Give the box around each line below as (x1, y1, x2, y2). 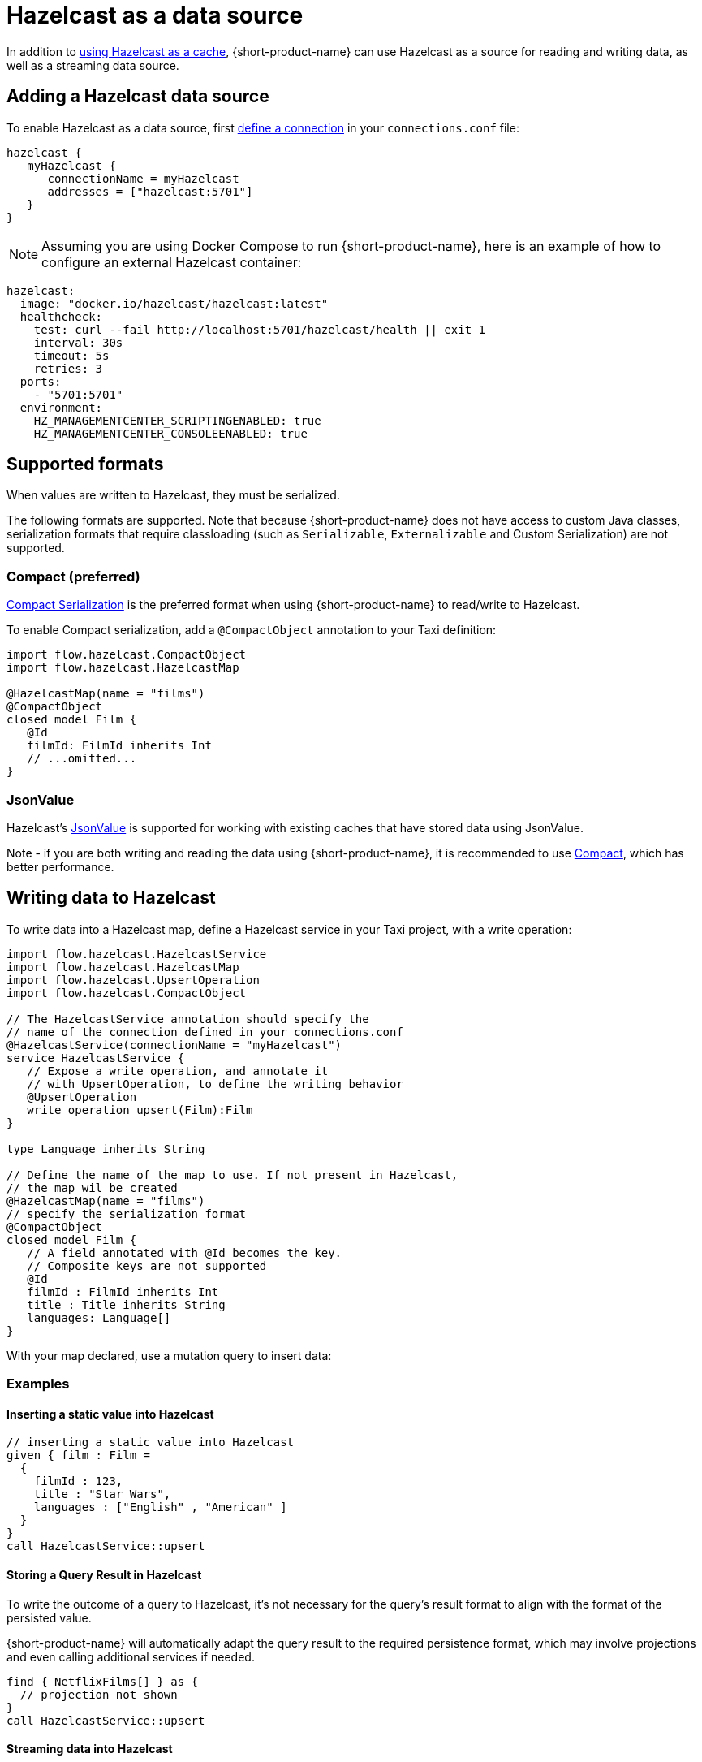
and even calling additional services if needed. (6, 1649, 255, 1664)
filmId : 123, (33, 1475, 123, 1488)
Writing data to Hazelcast (6, 887, 216, 909)
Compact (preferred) (6, 568, 140, 585)
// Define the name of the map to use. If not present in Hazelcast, (6, 1168, 459, 1181)
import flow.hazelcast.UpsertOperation (6, 973, 260, 987)
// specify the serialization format (6, 1207, 247, 1220)
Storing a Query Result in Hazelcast (6, 1567, 202, 1582)
